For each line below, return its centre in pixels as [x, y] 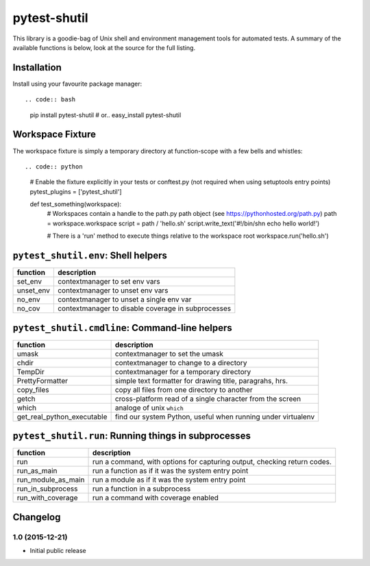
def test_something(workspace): [76, 204]
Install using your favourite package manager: [77, 84]
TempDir [30, 371]
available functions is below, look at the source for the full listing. [104, 47]
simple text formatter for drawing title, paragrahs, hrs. [201, 380]
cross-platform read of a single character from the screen [208, 399]
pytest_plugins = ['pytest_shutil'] [76, 191]
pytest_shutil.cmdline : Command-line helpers [122, 328]
